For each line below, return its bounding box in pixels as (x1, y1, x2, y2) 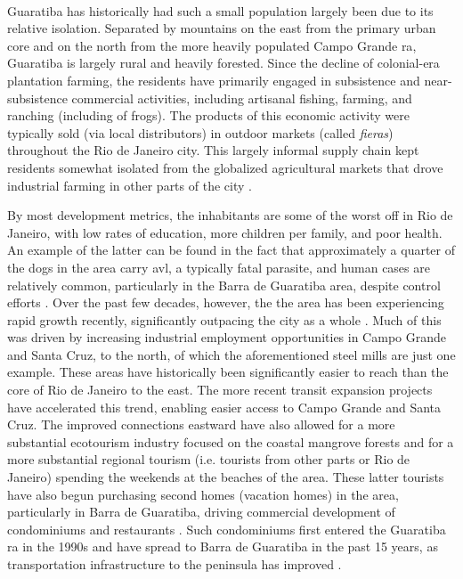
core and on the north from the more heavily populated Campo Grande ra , (7, 36, 417, 54)
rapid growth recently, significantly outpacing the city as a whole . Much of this (7, 310, 442, 329)
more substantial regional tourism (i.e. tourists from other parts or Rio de (7, 450, 410, 469)
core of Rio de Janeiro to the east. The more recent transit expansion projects (7, 380, 433, 399)
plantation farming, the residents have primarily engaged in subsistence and (7, 70, 420, 89)
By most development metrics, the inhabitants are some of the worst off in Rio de (7, 206, 453, 224)
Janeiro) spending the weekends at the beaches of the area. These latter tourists (7, 468, 444, 486)
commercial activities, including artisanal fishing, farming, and (71, 88, 412, 107)
